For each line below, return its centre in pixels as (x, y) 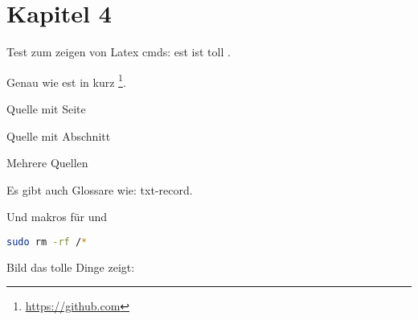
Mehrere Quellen (47, 163)
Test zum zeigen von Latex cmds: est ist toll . (119, 52)
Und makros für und (57, 217)
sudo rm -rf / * (47, 242)
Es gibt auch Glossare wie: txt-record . (100, 189)
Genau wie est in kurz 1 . (66, 80)
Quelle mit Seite (46, 108)
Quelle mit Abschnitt (59, 135)
